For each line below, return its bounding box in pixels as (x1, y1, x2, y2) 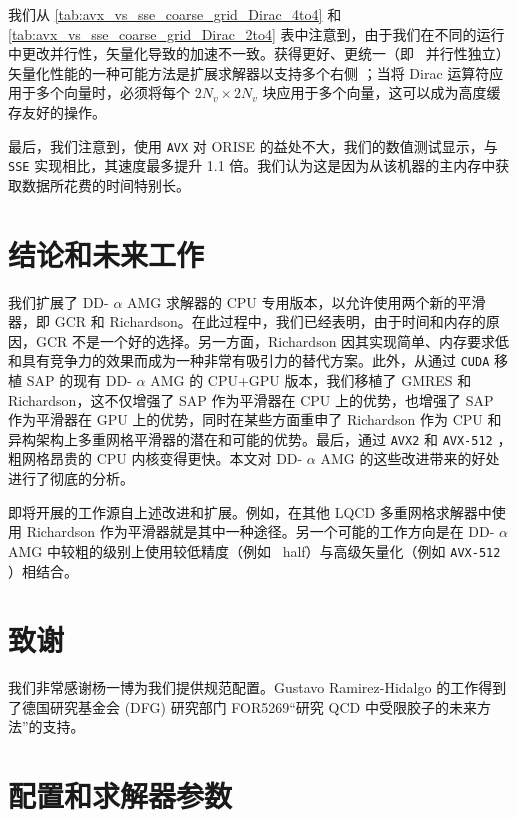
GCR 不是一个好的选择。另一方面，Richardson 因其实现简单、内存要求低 (35, 330, 510, 351)
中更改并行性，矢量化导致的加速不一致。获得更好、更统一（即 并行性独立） (8, 43, 510, 64)
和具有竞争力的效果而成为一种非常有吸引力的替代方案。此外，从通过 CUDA (8, 350, 490, 371)
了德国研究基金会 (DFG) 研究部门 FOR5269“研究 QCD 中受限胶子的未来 (8, 696, 477, 717)
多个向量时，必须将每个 (35, 82, 190, 103)
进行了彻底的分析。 (8, 468, 134, 489)
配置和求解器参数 (8, 775, 233, 816)
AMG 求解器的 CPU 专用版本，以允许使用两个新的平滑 (127, 291, 486, 312)
